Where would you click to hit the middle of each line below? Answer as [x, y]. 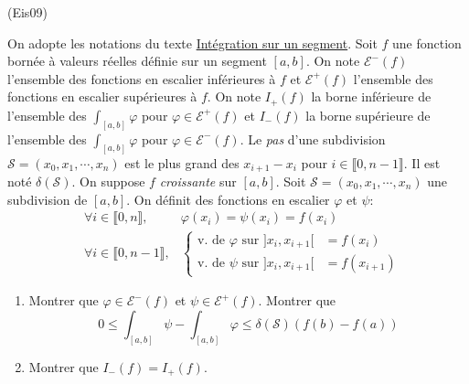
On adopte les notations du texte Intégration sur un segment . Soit [192, 43]
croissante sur [198, 181]
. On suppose [108, 181]
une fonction [427, 43]
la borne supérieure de [368, 115]
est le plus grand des [182, 162]
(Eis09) [27, 12]
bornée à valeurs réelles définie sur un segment [137, 61]
